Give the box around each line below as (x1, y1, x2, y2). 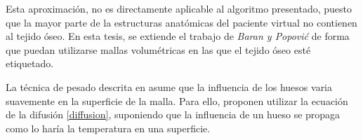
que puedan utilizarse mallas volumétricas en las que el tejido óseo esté (6, 42, 311, 57)
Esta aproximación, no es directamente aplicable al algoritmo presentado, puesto (6, 1, 352, 15)
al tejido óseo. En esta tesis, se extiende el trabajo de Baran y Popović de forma (6, 29, 350, 43)
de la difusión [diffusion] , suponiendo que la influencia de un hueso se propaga (6, 107, 341, 122)
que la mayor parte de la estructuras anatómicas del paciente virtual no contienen (6, 15, 357, 29)
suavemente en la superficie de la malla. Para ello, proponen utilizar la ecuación (6, 93, 348, 108)
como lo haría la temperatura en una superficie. (6, 120, 211, 135)
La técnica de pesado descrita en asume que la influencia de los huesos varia (6, 79, 333, 94)
